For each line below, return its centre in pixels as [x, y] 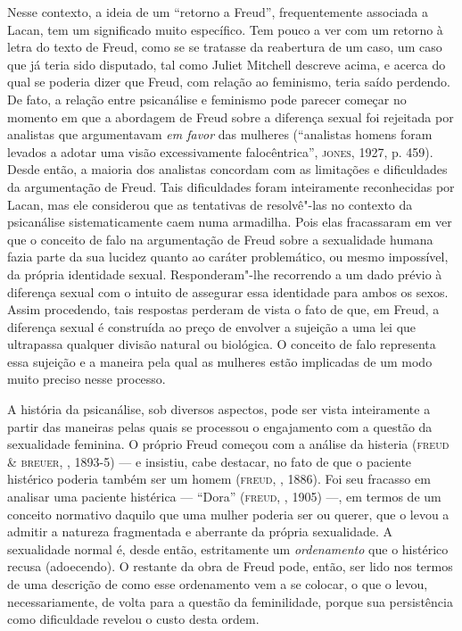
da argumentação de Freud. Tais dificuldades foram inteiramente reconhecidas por [231, 186]
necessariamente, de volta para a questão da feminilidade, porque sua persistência [230, 601]
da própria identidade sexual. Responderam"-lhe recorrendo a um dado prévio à [225, 274]
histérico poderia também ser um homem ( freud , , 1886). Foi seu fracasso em [219, 479]
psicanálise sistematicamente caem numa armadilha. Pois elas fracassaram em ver [230, 222]
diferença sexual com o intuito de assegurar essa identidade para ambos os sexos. [228, 291]
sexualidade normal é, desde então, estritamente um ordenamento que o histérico [228, 548]
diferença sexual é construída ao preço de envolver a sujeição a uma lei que [212, 326]
